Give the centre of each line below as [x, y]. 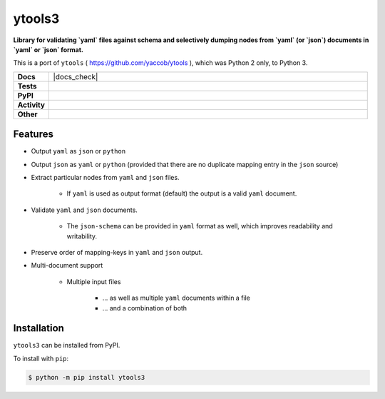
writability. [82, 236]
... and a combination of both [145, 308]
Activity [31, 105]
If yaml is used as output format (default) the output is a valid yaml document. [182, 193]
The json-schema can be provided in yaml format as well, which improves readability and [200, 226]
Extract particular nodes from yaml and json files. [105, 178]
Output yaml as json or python [78, 151]
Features [33, 135]
